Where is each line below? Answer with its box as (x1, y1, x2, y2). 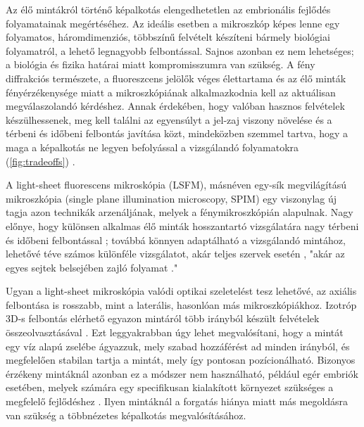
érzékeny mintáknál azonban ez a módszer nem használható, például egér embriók (6, 366, 358, 381)
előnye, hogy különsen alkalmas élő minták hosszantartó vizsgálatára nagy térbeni (6, 218, 359, 233)
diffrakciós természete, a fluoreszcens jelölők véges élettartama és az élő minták (6, 70, 346, 85)
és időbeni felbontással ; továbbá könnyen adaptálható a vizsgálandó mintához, (6, 232, 346, 247)
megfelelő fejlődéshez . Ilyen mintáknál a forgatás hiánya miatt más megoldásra (6, 394, 349, 409)
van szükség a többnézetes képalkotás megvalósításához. (6, 407, 246, 422)
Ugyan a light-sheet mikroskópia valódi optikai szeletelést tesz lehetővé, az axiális (6, 283, 357, 298)
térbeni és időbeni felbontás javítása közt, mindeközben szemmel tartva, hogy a (6, 126, 349, 141)
